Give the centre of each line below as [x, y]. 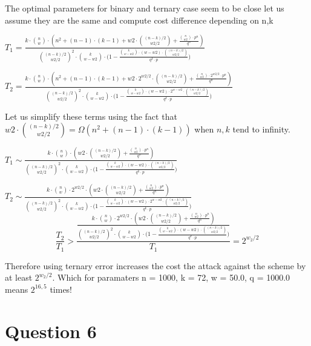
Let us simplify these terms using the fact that [91, 116]
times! [61, 289]
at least [19, 277]
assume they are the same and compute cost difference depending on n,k [139, 20]
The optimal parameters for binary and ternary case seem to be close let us [145, 8]
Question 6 [51, 331]
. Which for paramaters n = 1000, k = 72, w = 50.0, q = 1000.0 [171, 277]
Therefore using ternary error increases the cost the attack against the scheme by [155, 265]
